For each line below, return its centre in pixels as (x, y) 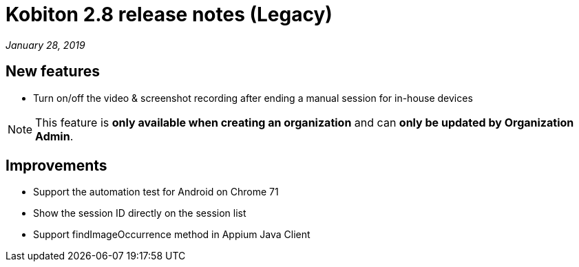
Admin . (54, 136)
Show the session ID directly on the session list (140, 213)
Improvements (56, 166)
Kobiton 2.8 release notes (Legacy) (169, 14)
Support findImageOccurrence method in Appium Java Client (172, 235)
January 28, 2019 (45, 45)
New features (53, 72)
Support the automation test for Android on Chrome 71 (156, 192)
